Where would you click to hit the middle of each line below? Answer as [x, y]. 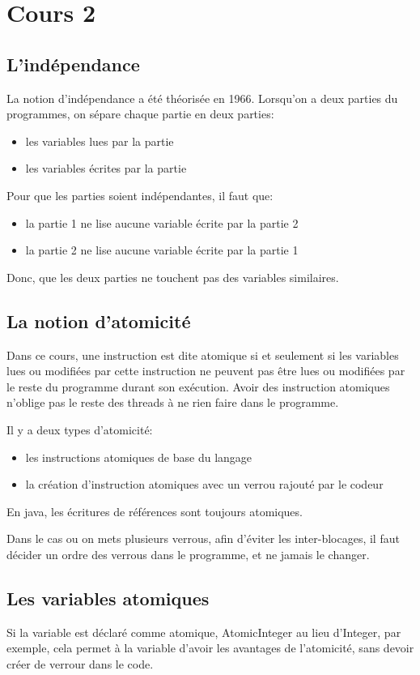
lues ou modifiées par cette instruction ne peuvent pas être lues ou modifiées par [206, 371]
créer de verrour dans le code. [80, 663]
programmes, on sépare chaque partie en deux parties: [140, 114]
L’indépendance [73, 64]
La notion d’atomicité [99, 320]
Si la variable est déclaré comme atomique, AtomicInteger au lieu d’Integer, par [204, 632]
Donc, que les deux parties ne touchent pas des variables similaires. [173, 277]
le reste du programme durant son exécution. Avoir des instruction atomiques [198, 386]
